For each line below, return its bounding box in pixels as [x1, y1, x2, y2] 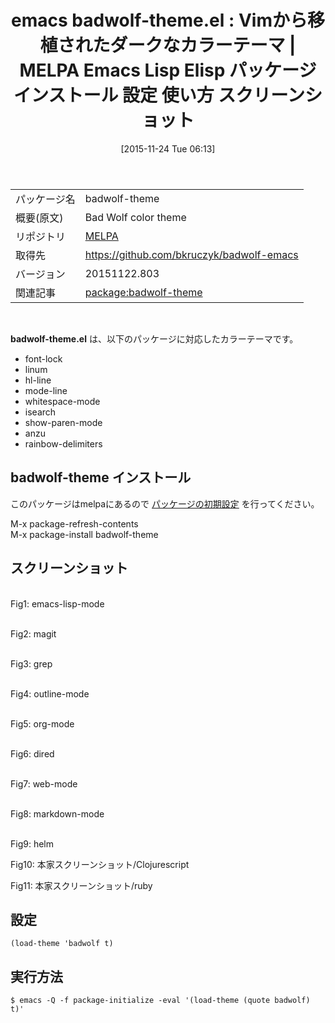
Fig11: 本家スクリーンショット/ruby [10, 879, 153, 891]
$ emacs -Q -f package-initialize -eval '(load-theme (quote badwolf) [10, 996, 311, 1006]
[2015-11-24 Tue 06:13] [120, 142, 216, 155]
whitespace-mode [24, 395, 101, 407]
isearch [24, 406, 57, 418]
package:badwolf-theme [84, 285, 203, 299]
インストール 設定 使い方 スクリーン [13, 84, 305, 107]
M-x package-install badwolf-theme [10, 528, 159, 540]
